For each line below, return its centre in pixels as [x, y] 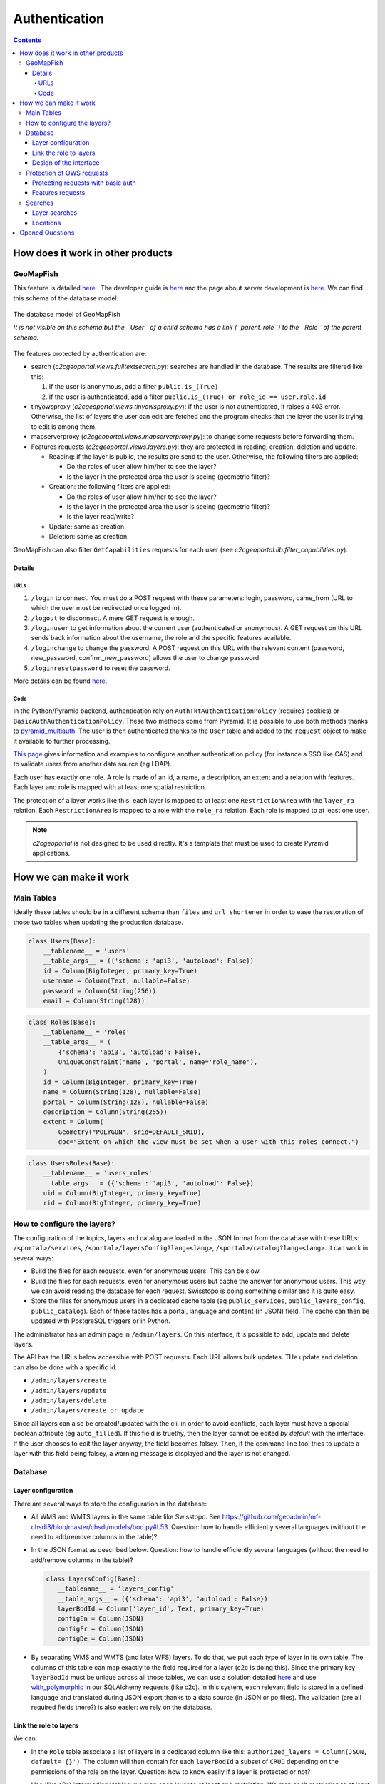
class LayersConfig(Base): [93, 1578]
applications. [51, 853]
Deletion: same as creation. [89, 537]
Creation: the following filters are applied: [109, 487]
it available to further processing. [62, 741]
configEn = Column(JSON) [101, 1619]
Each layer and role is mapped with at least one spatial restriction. [110, 787]
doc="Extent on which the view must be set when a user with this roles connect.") [209, 1142]
